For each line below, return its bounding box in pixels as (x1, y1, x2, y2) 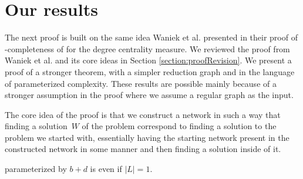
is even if (90, 163, 122, 175)
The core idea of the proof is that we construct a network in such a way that (5, 108, 281, 120)
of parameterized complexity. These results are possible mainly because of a (5, 77, 277, 89)
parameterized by (5, 163, 67, 175)
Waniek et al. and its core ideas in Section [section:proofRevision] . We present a (5, 54, 292, 66)
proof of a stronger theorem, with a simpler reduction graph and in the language (5, 65, 295, 77)
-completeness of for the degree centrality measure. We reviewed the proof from (5, 42, 290, 55)
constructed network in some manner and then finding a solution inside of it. (5, 143, 281, 155)
